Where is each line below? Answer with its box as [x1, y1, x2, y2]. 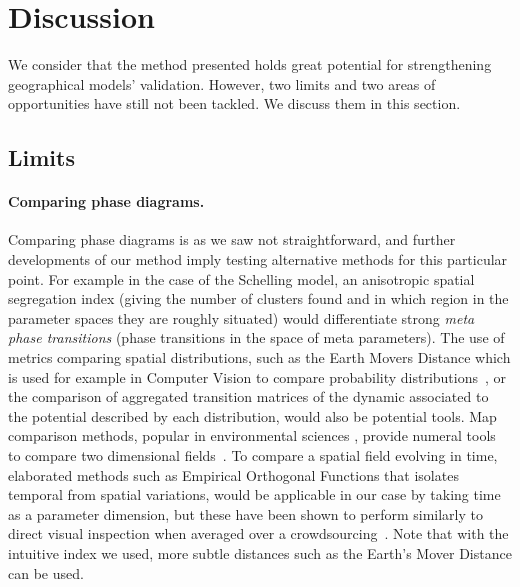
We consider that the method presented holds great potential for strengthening [8, 54, 492, 75]
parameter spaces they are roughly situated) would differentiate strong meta [8, 307, 475, 328]
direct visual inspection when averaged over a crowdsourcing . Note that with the [8, 523, 509, 544]
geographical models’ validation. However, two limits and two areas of [8, 73, 436, 94]
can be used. [8, 562, 84, 583]
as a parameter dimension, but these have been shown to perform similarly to [8, 503, 484, 524]
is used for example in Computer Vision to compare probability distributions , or [8, 366, 507, 387]
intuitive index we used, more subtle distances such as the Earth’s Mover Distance [8, 542, 512, 563]
